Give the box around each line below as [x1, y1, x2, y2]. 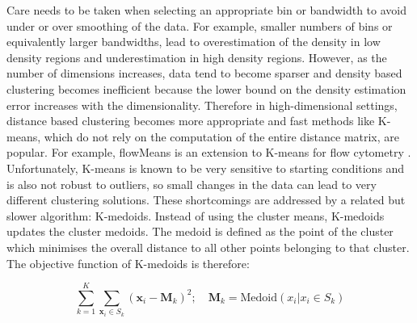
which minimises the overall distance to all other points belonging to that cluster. [6, 238, 410, 255]
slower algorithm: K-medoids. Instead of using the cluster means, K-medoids [6, 207, 385, 224]
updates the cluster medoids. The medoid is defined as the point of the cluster [6, 223, 394, 240]
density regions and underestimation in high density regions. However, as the [6, 48, 387, 65]
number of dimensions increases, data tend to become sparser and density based [6, 65, 402, 82]
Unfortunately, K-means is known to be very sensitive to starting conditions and [6, 159, 405, 176]
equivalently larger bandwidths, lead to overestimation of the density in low [6, 33, 381, 50]
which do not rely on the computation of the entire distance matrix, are [44, 128, 400, 145]
